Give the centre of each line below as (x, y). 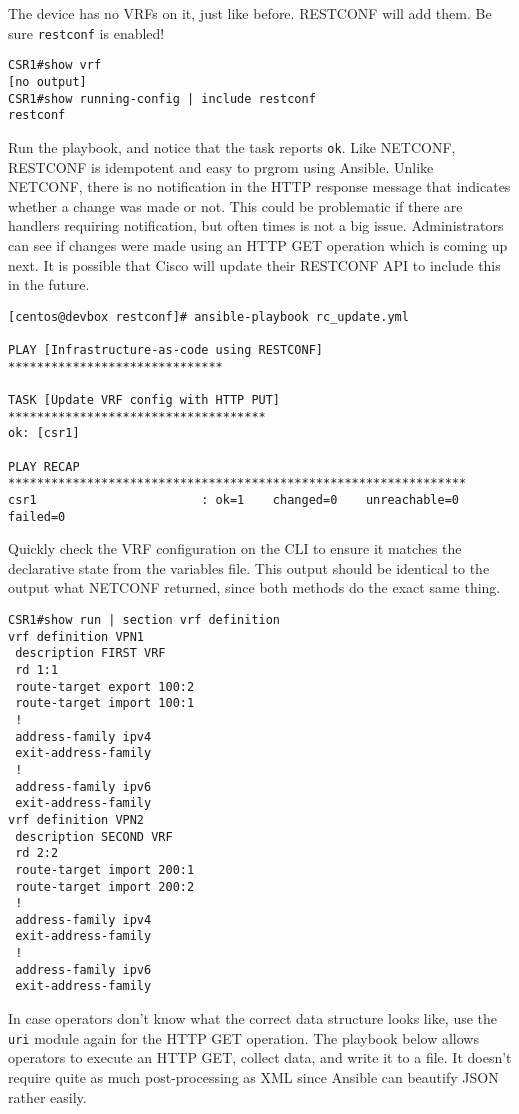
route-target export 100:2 (105, 686)
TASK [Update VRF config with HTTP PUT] (144, 399)
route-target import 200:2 (105, 886)
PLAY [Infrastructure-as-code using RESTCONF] (165, 350)
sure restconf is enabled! (86, 32)
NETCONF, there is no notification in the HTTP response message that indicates (259, 186)
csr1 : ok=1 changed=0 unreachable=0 (234, 499)
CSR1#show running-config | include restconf (162, 98)
